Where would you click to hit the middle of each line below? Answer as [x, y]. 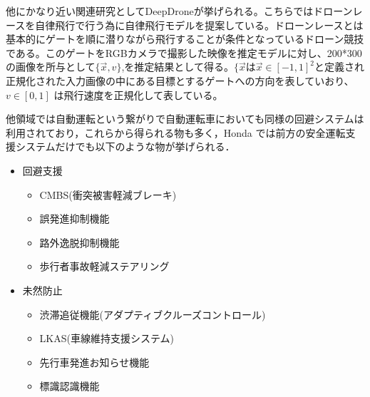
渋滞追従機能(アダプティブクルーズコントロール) [153, 314]
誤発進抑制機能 [74, 218]
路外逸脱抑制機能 [79, 242]
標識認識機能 [70, 386]
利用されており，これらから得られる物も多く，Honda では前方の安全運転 [176, 132]
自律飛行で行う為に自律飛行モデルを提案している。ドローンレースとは [199, 25]
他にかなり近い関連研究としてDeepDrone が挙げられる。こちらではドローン [179, 11]
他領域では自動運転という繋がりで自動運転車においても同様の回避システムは [185, 119]
